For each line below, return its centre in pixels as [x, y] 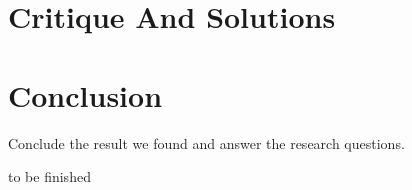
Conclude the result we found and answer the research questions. [206, 142]
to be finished [49, 176]
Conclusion [85, 94]
